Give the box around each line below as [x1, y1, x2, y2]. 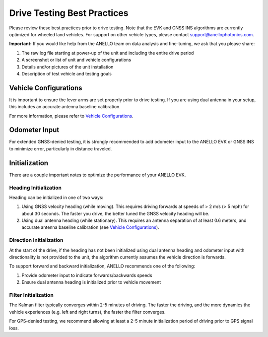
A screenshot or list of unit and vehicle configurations [21, 57, 132, 63]
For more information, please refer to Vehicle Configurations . [9, 113, 134, 119]
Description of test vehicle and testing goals [21, 70, 112, 76]
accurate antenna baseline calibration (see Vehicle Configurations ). [21, 224, 159, 230]
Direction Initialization [9, 237, 64, 244]
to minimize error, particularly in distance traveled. [9, 145, 112, 151]
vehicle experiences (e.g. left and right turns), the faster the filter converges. [9, 309, 166, 315]
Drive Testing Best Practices [9, 7, 129, 18]
